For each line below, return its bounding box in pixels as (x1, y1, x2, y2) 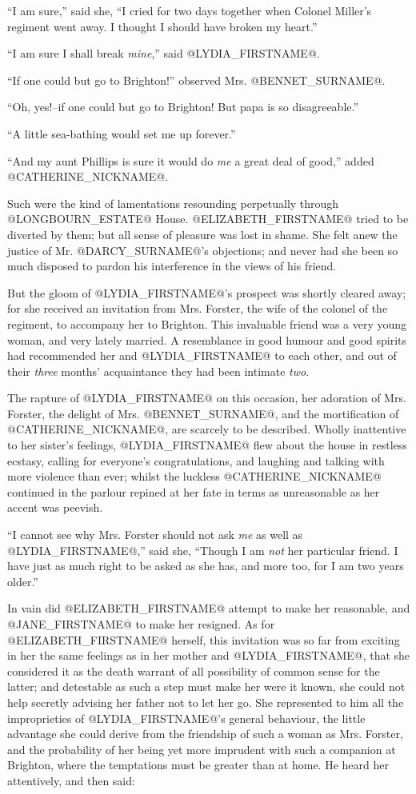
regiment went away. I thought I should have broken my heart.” (7, 18, 318, 34)
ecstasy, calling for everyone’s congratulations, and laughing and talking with (7, 452, 385, 469)
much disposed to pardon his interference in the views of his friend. (7, 257, 337, 274)
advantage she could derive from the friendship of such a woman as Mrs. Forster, (7, 725, 403, 742)
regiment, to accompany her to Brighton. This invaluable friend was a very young (7, 315, 407, 332)
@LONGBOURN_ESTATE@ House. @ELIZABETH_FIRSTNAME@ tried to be (7, 210, 409, 227)
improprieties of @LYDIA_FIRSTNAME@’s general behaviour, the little (7, 709, 366, 726)
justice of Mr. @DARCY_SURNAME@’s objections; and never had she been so (7, 241, 398, 258)
